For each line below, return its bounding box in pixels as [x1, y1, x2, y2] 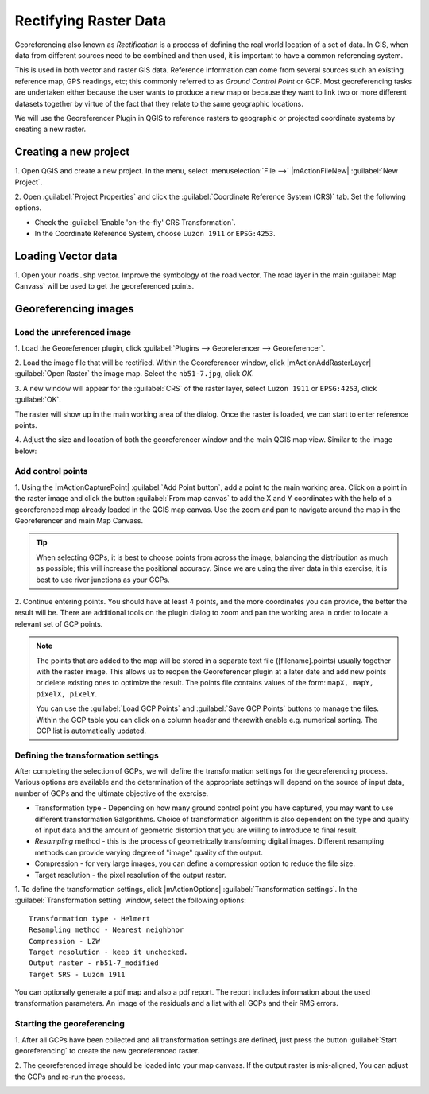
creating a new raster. [14, 124, 87, 134]
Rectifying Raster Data [14, 12, 167, 29]
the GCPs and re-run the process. [14, 1072, 126, 1081]
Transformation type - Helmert [29, 914, 151, 923]
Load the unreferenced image [14, 327, 131, 338]
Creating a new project [14, 145, 130, 159]
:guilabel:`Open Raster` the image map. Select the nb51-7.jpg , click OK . [14, 369, 254, 378]
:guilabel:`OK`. [14, 394, 61, 405]
